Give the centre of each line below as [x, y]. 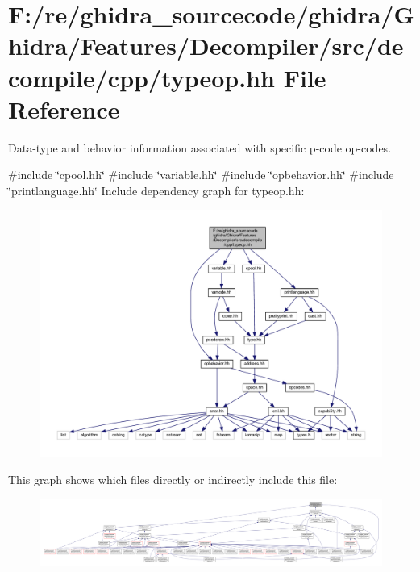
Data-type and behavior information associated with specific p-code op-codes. [200, 147]
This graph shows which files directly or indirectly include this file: [173, 479]
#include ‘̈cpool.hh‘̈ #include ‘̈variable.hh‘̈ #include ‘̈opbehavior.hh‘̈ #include [201, 175]
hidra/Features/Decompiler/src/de [206, 46]
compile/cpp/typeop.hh [141, 77]
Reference [64, 109]
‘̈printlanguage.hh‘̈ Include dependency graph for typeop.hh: [156, 190]
